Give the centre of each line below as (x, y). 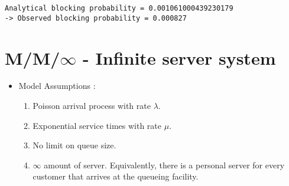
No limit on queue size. (74, 145)
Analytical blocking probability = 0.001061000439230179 (119, 8)
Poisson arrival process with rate (92, 106)
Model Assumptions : (57, 86)
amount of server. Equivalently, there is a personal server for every (164, 165)
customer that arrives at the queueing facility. (116, 176)
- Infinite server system (179, 57)
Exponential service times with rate (97, 125)
